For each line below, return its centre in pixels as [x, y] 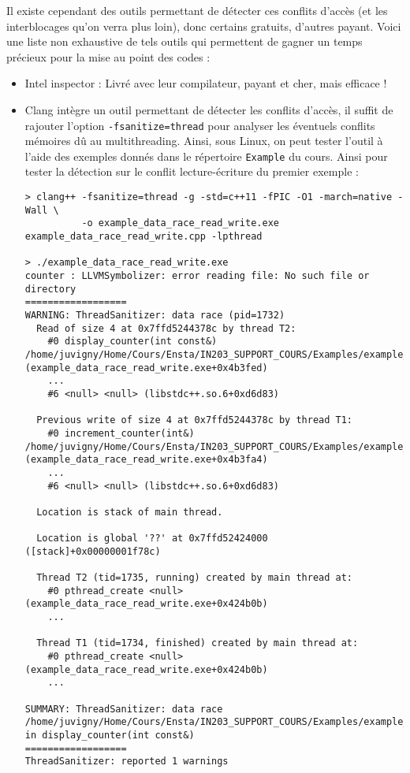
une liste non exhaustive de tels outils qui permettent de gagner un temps [184, 41]
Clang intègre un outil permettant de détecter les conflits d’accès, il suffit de [209, 109]
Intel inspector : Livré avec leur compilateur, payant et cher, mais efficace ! [206, 83]
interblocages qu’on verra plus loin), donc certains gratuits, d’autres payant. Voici [204, 26]
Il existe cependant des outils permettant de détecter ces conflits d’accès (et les [197, 10]
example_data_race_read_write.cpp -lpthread [143, 237]
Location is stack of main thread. [130, 512]
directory [50, 289]
